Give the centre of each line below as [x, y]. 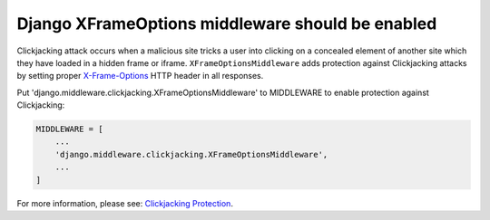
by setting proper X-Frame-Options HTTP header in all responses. [140, 76]
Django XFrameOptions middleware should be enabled [227, 24]
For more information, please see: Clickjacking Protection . [125, 203]
